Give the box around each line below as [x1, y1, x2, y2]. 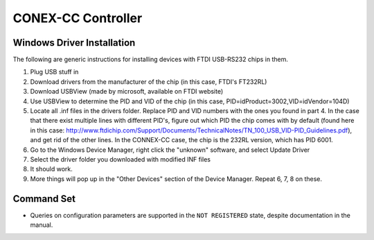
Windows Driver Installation [12, 37, 136, 49]
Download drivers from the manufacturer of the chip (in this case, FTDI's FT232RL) [30, 77, 267, 86]
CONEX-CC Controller [12, 10, 143, 26]
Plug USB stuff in [30, 68, 79, 76]
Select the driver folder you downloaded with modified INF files [30, 155, 211, 163]
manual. [30, 221, 53, 229]
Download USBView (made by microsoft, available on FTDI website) [30, 87, 224, 96]
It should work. [30, 165, 73, 173]
